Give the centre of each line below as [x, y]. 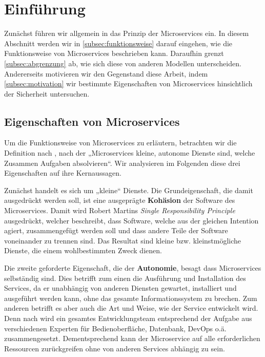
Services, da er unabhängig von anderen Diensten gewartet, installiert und [120, 288]
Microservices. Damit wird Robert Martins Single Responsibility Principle [120, 210]
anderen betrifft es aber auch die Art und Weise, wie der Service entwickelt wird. [131, 308]
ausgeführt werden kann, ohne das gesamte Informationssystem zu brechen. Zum [131, 298]
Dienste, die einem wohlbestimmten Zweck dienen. [83, 250]
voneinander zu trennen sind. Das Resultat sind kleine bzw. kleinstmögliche [123, 240]
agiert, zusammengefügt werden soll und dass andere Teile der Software [116, 230]
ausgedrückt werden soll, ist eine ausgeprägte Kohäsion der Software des [120, 200]
